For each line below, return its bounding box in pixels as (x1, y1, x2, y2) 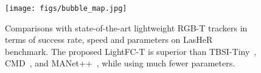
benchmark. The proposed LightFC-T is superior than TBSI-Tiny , (5, 45, 257, 57)
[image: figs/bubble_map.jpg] (5, 4, 127, 13)
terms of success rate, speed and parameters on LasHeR (5, 33, 213, 46)
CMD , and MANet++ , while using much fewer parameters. (5, 57, 235, 69)
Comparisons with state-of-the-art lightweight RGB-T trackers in (5, 21, 248, 34)
